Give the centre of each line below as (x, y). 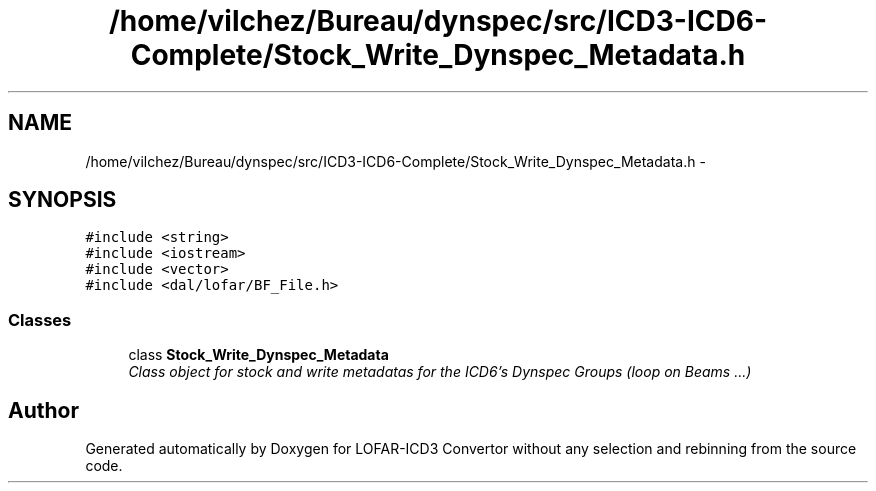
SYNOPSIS (62, 200)
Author (43, 410)
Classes (40, 319)
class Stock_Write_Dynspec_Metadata (258, 355)
